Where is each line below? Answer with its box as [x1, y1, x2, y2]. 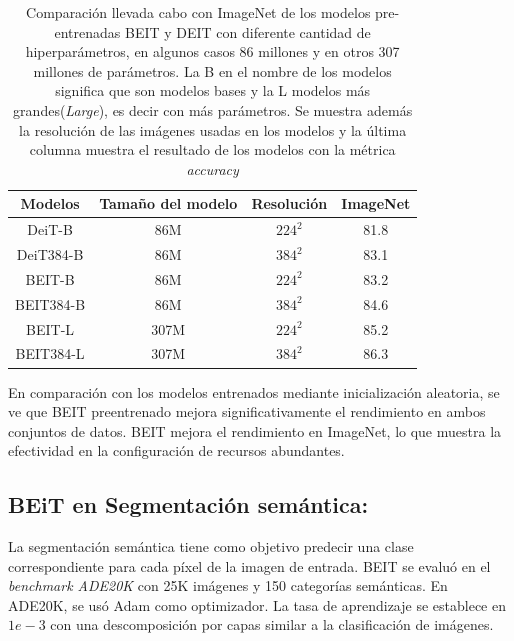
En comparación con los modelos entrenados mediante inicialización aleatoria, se [8, 381, 500, 402]
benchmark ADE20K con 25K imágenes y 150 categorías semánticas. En [8, 575, 448, 596]
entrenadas [54, 21, 121, 42]
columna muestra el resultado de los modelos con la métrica [29, 139, 396, 160]
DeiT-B [27, 219, 73, 240]
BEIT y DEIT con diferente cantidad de [124, 21, 371, 42]
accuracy [186, 158, 239, 179]
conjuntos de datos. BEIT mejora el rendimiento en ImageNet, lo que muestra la [8, 420, 502, 441]
